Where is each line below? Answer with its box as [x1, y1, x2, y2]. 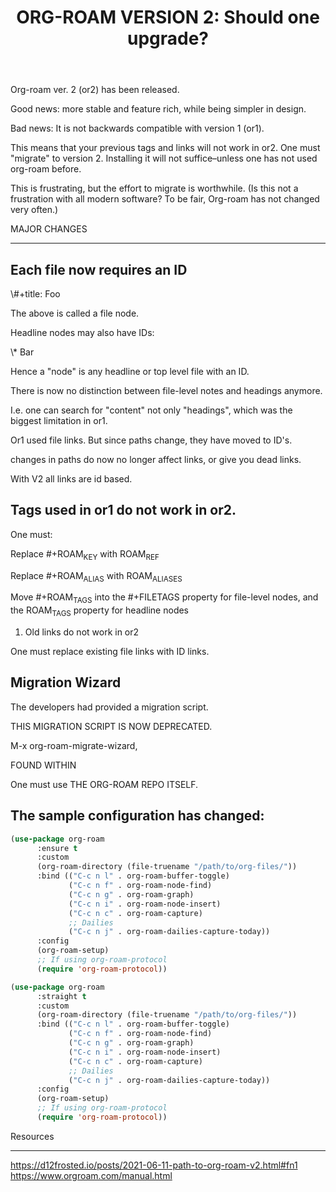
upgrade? [126, 27, 210, 50]
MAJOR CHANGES [10, 223, 88, 235]
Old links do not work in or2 [24, 626, 140, 638]
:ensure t [36, 843, 78, 853]
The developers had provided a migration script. [10, 701, 209, 713]
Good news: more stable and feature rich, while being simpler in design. [10, 103, 307, 115]
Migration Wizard [10, 674, 122, 691]
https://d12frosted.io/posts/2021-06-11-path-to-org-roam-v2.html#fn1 [10, 1159, 298, 1171]
